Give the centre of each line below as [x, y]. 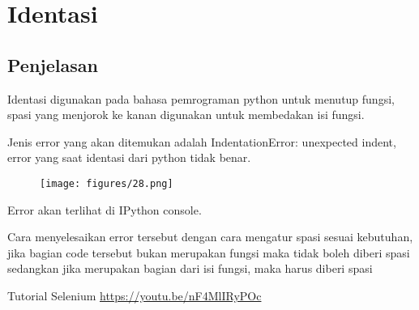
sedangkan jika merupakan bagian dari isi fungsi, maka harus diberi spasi [190, 268]
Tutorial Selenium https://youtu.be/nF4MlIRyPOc [135, 295]
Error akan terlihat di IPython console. [105, 209]
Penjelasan [53, 64]
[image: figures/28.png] [107, 183]
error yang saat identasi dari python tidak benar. [129, 157]
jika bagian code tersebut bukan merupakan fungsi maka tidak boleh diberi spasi [209, 252]
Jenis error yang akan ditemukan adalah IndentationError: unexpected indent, [202, 141]
